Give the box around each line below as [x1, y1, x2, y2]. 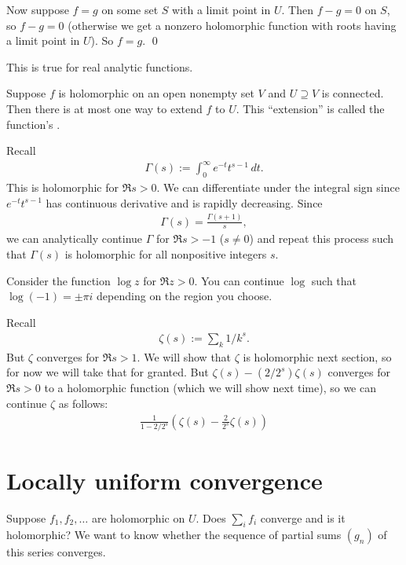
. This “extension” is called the [236, 100, 385, 116]
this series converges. [6, 544, 106, 560]
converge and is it [260, 509, 346, 526]
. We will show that [137, 348, 232, 365]
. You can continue [194, 272, 284, 288]
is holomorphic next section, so [243, 348, 392, 365]
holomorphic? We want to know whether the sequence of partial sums [6, 526, 342, 543]
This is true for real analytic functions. [6, 58, 193, 75]
